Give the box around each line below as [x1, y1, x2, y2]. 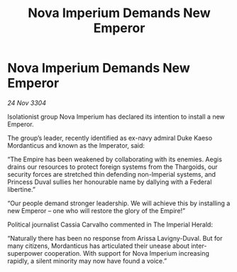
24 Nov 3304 [7, 98, 46, 107]
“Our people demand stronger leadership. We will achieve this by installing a [7, 199, 231, 207]
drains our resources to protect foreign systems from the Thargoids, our [7, 162, 218, 171]
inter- [190, 241, 207, 250]
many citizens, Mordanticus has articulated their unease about [7, 241, 189, 250]
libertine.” [7, 185, 35, 193]
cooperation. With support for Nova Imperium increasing [44, 249, 209, 257]
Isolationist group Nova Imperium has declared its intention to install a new [7, 112, 225, 121]
